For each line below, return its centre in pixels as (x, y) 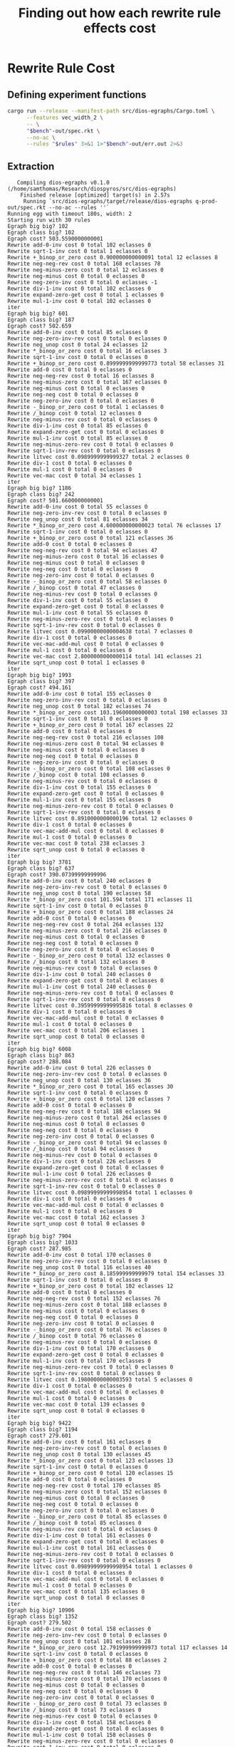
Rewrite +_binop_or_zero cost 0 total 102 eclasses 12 (90, 1286)
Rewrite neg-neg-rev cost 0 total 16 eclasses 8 (81, 376)
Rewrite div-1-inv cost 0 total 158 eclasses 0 (79, 1723)
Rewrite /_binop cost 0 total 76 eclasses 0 (74, 1336)
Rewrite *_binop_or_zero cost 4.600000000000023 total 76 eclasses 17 (114, 526)
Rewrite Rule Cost (61, 68)
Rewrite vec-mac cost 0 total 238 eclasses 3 (76, 844)
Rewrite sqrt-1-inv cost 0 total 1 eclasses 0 (78, 252)
